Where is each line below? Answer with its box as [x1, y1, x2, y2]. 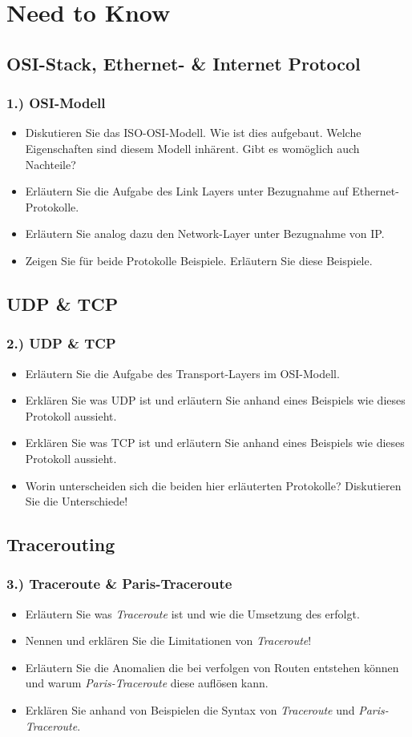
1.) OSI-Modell [6, 93, 106, 113]
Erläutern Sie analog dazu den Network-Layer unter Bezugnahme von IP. [25, 225, 385, 242]
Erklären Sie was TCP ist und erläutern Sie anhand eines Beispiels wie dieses [25, 434, 405, 451]
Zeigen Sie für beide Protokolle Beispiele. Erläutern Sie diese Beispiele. [25, 252, 373, 268]
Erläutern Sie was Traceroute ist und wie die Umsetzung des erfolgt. [25, 605, 360, 622]
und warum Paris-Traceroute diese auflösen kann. [25, 675, 269, 691]
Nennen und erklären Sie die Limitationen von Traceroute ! [25, 632, 312, 649]
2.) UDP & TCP [6, 333, 116, 353]
